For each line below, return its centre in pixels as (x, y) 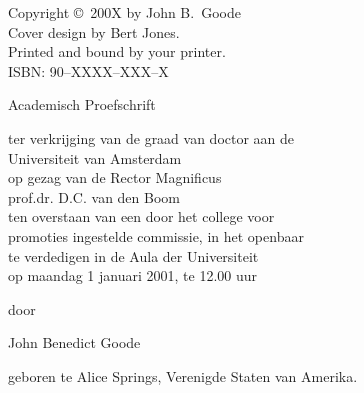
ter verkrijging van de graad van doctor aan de (151, 137)
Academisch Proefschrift (82, 104)
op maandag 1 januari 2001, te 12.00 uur (132, 275)
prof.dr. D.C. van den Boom (94, 196)
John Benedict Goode (74, 342)
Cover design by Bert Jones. (94, 31)
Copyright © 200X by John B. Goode (124, 12)
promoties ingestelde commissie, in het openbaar (156, 235)
